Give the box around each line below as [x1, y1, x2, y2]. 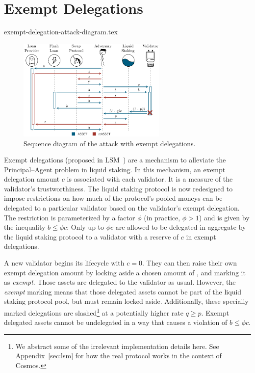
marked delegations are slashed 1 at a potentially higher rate [4, 306, 183, 318]
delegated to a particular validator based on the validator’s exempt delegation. [4, 203, 240, 213]
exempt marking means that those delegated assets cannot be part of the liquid [4, 286, 242, 296]
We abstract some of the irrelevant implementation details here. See [15, 341, 219, 351]
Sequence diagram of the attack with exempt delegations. [24, 138, 196, 148]
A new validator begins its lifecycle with [4, 258, 125, 268]
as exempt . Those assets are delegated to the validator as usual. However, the [4, 277, 236, 287]
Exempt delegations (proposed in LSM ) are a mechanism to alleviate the [4, 155, 226, 165]
